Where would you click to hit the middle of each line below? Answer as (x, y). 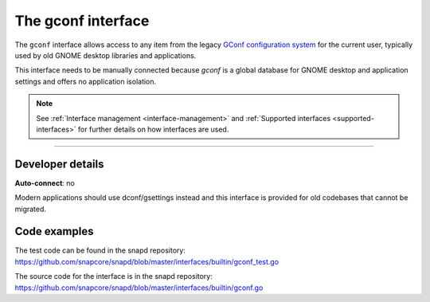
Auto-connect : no (45, 182)
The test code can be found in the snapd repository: (100, 250)
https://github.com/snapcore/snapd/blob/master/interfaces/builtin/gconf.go (139, 288)
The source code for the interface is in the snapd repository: (113, 277)
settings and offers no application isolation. (86, 81)
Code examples (54, 231)
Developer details (59, 164)
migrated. (31, 209)
